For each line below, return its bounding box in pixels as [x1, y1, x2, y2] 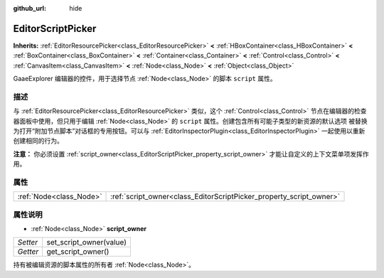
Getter [17, 247, 39, 257]
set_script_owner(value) [46, 237, 127, 247]
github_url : [13, 4, 46, 12]
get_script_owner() [46, 247, 110, 257]
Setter [17, 237, 38, 247]
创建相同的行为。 [13, 137, 63, 145]
